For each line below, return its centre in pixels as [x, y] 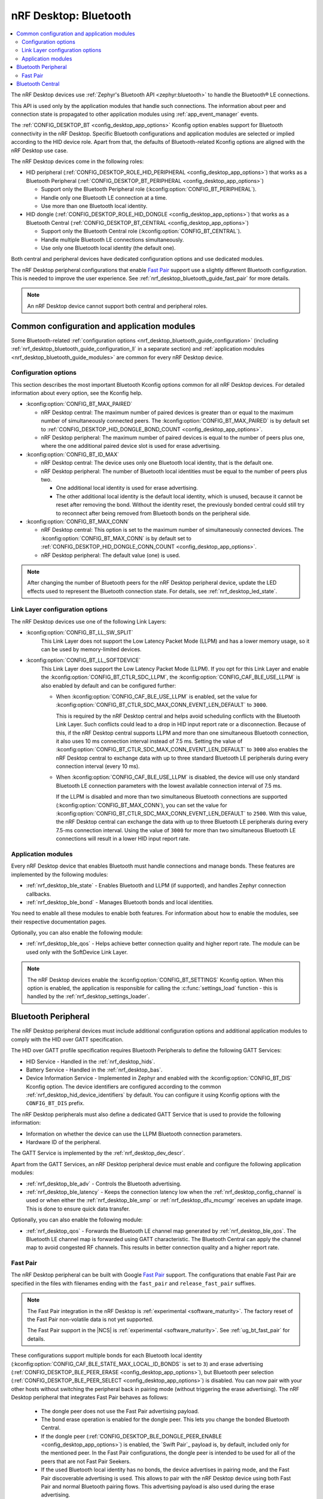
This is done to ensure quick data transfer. [78, 1209]
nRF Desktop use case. [39, 150]
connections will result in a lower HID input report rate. [123, 839]
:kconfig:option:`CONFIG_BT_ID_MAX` [73, 454]
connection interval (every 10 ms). [98, 766]
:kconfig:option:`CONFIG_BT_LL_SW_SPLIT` [80, 633]
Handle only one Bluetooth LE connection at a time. [104, 197]
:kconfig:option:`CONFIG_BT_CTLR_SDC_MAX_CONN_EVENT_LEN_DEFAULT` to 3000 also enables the [182, 749]
